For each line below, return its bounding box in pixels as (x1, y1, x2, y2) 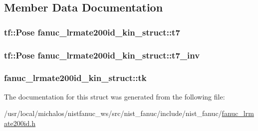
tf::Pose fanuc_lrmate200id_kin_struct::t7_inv (4, 48, 200, 61)
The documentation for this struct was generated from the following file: (4, 91, 225, 101)
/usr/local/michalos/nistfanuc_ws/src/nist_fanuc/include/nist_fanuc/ (4, 108, 222, 118)
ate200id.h (4, 117, 36, 128)
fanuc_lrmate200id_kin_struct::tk (4, 71, 147, 84)
